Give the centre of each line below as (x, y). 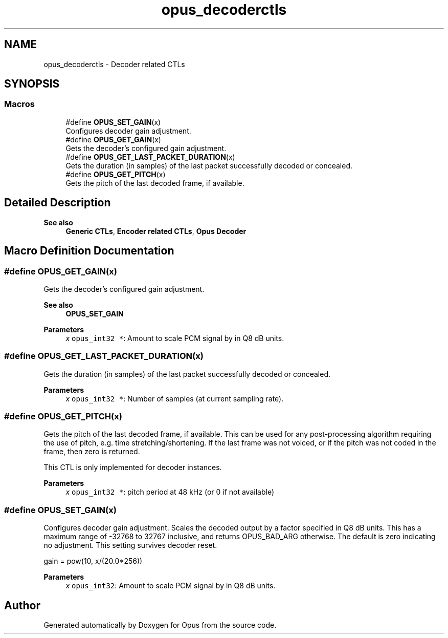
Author (22, 605)
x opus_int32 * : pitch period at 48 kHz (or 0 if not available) (170, 492)
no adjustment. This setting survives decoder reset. (130, 545)
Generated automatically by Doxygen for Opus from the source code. (160, 625)
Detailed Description (58, 203)
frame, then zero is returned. (92, 452)
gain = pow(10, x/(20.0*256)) (93, 561)
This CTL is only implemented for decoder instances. (133, 467)
